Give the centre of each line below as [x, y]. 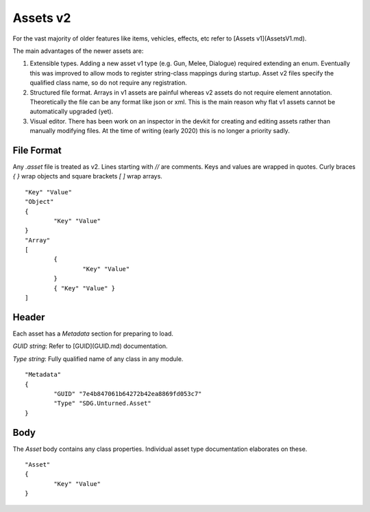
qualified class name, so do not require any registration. [109, 83]
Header [29, 317]
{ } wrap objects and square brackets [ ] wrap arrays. [87, 176]
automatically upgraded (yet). [72, 112]
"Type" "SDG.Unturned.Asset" [103, 404]
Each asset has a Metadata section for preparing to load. [93, 334]
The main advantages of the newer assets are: [78, 51]
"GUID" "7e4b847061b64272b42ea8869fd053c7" [128, 394]
